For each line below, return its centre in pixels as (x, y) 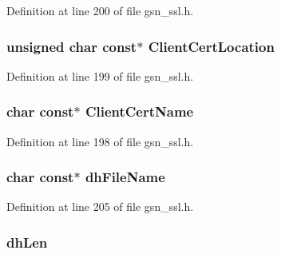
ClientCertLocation (211, 46)
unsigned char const (72, 46)
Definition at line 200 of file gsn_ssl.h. (100, 10)
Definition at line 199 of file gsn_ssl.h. (100, 75)
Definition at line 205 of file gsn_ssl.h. (100, 206)
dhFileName (125, 177)
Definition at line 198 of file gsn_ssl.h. (100, 141)
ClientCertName (139, 111)
